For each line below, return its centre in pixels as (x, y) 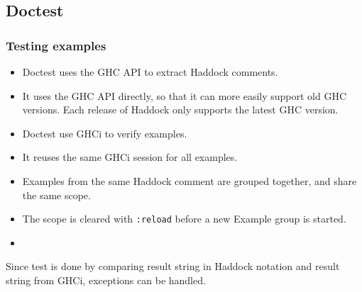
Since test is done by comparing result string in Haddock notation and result (173, 266)
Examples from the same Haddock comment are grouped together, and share (190, 180)
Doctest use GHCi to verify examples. (105, 133)
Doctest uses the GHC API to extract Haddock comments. (150, 72)
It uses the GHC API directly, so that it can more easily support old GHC (185, 95)
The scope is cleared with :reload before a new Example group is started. (184, 219)
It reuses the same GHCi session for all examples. (130, 157)
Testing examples (56, 45)
